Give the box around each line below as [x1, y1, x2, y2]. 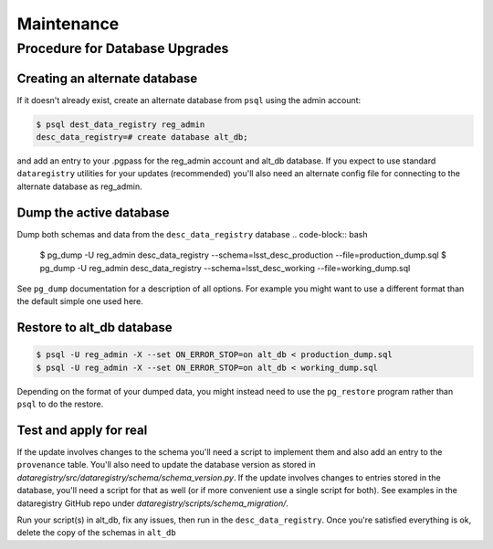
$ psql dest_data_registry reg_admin [36, 119, 205, 130]
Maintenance [16, 14, 120, 34]
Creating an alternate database [16, 70, 198, 86]
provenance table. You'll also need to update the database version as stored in [16, 459, 316, 470]
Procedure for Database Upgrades [16, 40, 229, 57]
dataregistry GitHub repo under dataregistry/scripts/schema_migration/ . [16, 498, 289, 509]
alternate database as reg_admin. [16, 181, 142, 192]
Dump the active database [16, 205, 170, 220]
